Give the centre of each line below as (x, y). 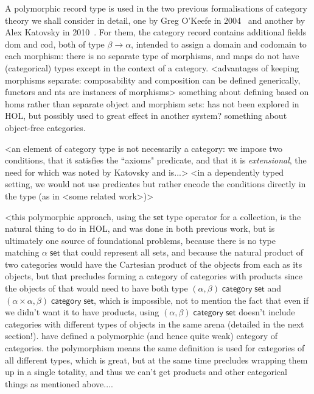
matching (22, 252)
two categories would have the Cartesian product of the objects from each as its (154, 264)
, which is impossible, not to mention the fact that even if (201, 300)
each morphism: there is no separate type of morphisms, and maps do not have (152, 56)
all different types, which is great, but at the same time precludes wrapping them (156, 360)
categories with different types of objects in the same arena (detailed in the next (155, 324)
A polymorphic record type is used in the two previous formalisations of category (156, 8)
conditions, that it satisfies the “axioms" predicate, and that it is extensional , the (156, 160)
